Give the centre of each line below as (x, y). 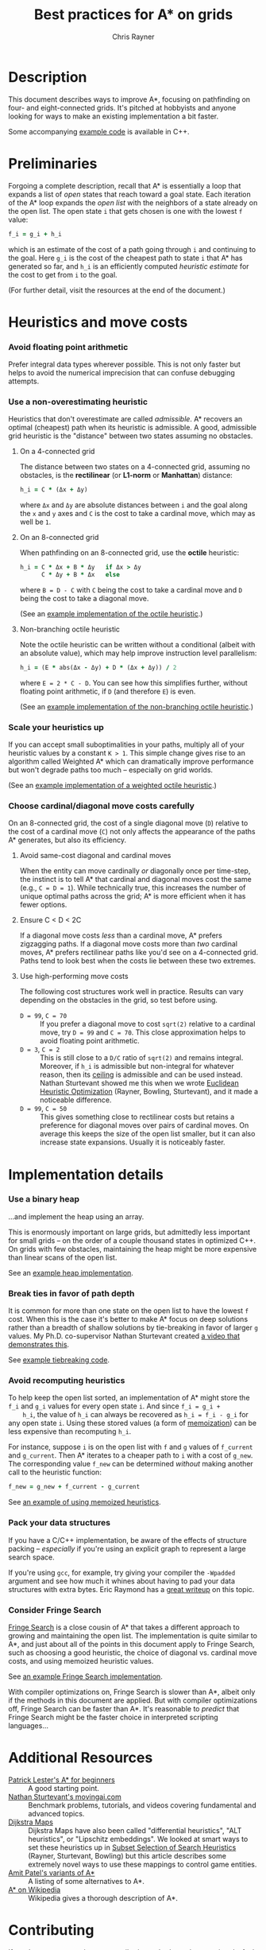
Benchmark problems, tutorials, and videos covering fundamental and (142, 1805)
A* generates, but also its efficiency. (67, 840)
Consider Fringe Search (55, 1610)
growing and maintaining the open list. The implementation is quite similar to (133, 1635)
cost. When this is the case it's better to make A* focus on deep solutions (128, 1319)
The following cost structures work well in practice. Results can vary (131, 992)
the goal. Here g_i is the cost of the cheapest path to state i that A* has (125, 258)
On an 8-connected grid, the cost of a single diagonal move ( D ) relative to (128, 823)
